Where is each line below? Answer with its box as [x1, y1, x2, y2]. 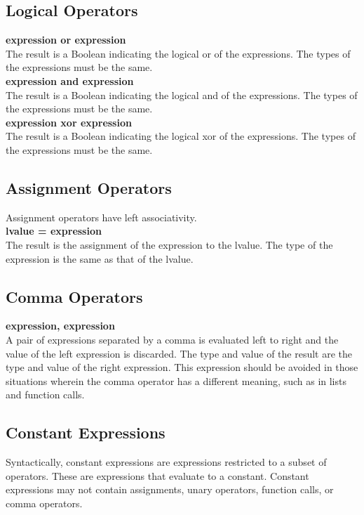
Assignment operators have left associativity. [6, 209, 197, 224]
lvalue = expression [6, 223, 102, 238]
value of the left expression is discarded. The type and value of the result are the [6, 346, 353, 360]
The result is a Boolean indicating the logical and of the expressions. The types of [6, 87, 358, 102]
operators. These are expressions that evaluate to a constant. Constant [6, 468, 309, 483]
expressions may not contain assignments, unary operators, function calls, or [6, 482, 334, 497]
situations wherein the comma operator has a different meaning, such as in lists [6, 373, 346, 388]
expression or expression [6, 32, 126, 47]
